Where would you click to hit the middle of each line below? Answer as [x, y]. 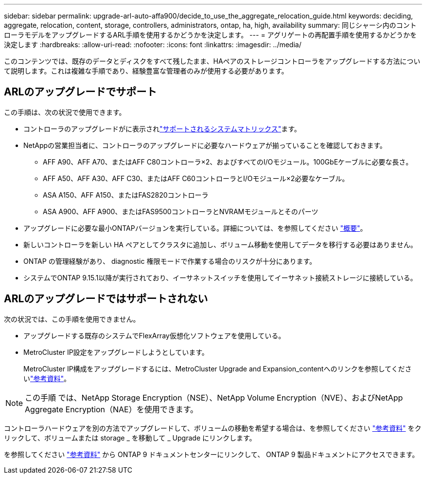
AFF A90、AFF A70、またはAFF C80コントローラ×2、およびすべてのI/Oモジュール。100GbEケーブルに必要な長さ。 [228, 162]
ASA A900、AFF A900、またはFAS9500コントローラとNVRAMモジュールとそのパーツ [181, 211]
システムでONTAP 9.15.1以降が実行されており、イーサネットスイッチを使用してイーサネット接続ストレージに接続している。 [220, 277]
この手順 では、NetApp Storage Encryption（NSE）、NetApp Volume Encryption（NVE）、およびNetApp [214, 397]
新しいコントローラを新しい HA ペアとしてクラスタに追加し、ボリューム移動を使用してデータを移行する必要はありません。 [220, 244]
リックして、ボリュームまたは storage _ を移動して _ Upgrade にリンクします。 [130, 438]
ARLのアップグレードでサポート [80, 92]
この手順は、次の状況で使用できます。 [65, 112]
